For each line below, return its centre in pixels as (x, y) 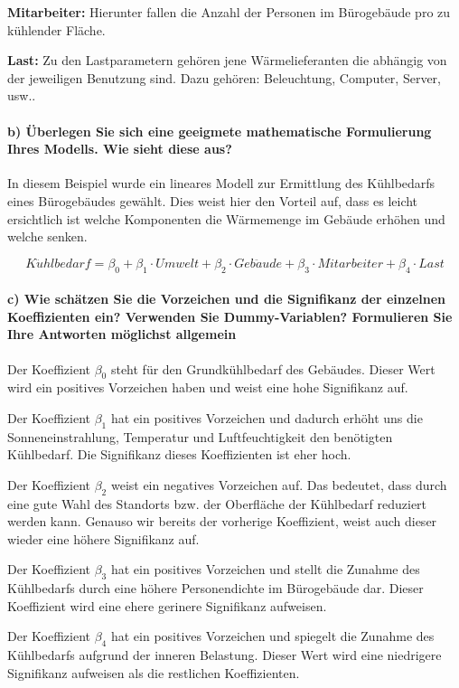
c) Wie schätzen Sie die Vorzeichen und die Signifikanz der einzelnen (227, 299)
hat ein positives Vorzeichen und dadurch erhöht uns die (267, 417)
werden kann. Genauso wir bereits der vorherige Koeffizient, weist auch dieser (222, 521)
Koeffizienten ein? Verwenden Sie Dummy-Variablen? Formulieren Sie (230, 316)
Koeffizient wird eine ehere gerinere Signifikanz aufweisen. (167, 605)
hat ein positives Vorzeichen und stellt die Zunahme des (265, 569)
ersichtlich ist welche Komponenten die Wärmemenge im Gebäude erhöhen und (226, 218)
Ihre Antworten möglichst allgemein (122, 334)
